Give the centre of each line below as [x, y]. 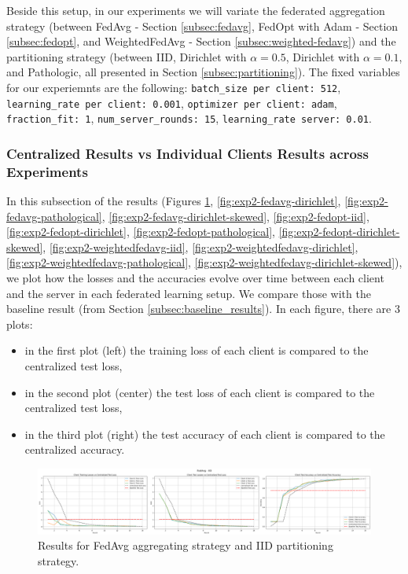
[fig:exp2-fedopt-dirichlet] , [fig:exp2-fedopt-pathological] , [141, 232]
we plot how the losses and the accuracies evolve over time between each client [195, 278]
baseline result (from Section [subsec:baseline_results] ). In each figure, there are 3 [203, 309]
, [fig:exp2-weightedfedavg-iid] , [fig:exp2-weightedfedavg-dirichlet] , [200, 247]
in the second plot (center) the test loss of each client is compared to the [200, 392]
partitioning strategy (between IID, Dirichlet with [127, 56]
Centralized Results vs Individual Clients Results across [187, 153]
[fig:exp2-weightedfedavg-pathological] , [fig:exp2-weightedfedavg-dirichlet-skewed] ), [204, 262]
